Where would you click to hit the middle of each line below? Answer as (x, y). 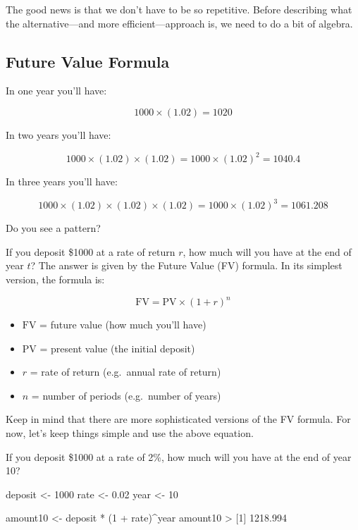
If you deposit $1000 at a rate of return (91, 251)
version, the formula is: (55, 279)
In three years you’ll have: (62, 181)
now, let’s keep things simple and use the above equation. (130, 433)
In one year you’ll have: (56, 91)
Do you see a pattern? (53, 228)
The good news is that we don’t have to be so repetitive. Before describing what (179, 9)
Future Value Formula (88, 61)
